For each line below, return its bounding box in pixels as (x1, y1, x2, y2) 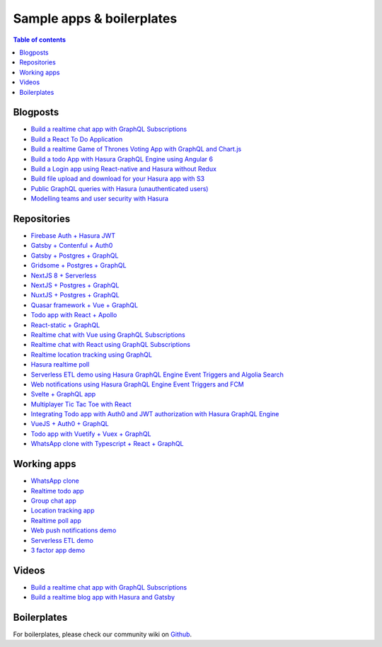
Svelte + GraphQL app (30, 390, 96, 399)
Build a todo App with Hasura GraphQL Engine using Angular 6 (30, 154, 214, 163)
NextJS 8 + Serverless (30, 271, 97, 280)
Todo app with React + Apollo (30, 311, 117, 319)
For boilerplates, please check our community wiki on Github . (13, 630, 192, 639)
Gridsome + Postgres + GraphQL (30, 261, 127, 270)
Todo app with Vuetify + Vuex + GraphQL (30, 429, 151, 438)
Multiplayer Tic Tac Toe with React (30, 400, 132, 408)
